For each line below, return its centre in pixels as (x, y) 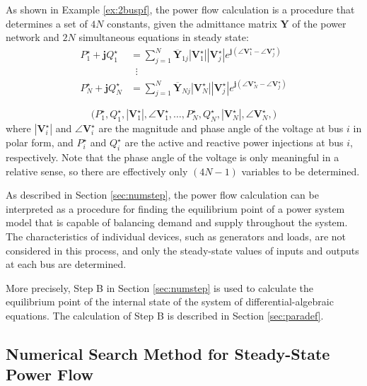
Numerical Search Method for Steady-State (168, 353)
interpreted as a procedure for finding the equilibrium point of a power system (175, 208)
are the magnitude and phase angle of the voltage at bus (221, 128)
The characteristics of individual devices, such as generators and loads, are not (176, 236)
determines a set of (47, 23)
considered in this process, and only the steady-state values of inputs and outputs (182, 250)
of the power (319, 23)
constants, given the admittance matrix (192, 23)
